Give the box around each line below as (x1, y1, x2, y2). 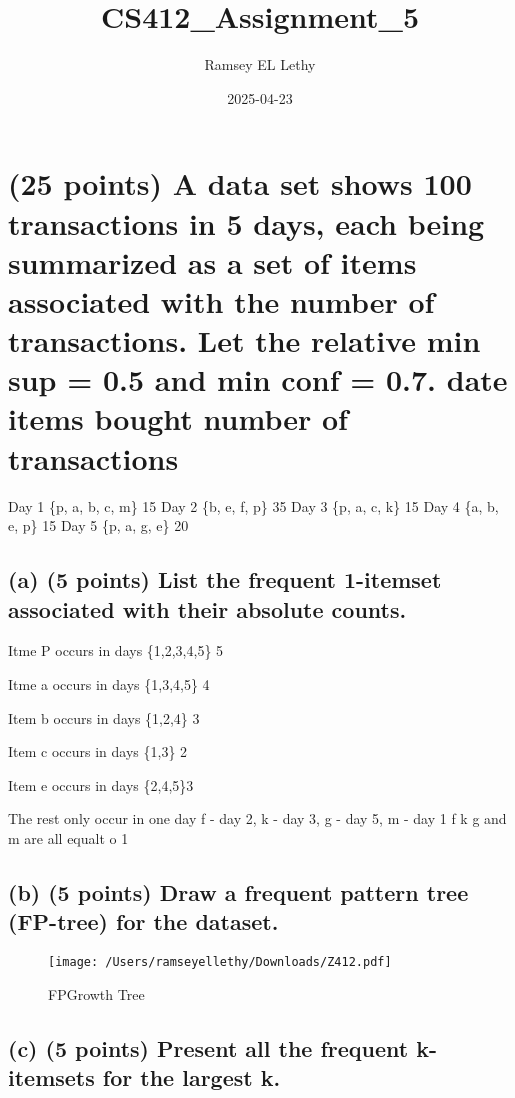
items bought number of (8, 398, 348, 439)
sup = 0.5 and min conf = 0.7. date (8, 359, 508, 400)
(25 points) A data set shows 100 (8, 163, 472, 204)
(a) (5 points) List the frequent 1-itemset (8, 564, 442, 595)
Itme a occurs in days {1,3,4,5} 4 (8, 673, 210, 694)
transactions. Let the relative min (8, 320, 481, 361)
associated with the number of (8, 280, 435, 321)
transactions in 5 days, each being (8, 202, 485, 243)
